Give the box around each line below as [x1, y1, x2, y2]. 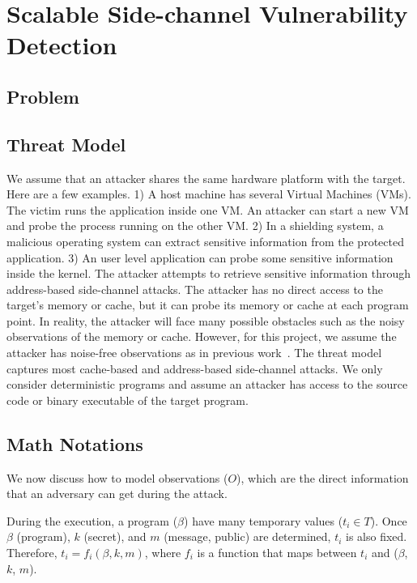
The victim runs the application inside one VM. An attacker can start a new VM [6, 201, 409, 218]
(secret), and [83, 528, 147, 545]
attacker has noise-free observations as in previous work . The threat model [6, 344, 382, 361]
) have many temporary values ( [184, 512, 343, 529]
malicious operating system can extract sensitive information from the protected [6, 232, 404, 249]
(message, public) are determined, [164, 528, 331, 545]
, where [144, 544, 181, 561]
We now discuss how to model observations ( [6, 469, 228, 486]
